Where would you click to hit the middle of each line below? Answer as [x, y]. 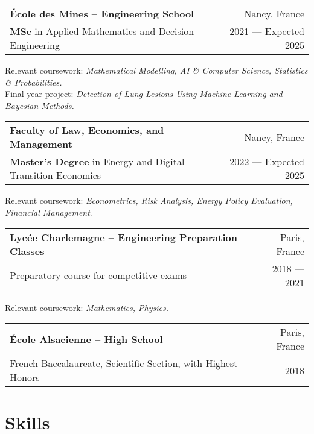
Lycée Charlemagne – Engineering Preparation [124, 237]
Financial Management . [49, 212]
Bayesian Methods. [40, 105]
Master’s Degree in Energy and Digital [97, 162]
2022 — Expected [267, 162]
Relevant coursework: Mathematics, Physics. [87, 307]
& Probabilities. [34, 82]
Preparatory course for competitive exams [98, 275]
